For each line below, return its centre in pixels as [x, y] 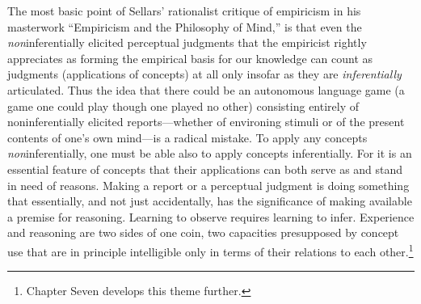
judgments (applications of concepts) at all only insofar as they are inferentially [204, 74]
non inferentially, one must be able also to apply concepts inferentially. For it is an [210, 153]
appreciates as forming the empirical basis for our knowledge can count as [190, 58]
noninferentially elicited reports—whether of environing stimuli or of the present [206, 122]
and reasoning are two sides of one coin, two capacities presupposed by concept [203, 232]
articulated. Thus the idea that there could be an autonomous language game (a [206, 89]
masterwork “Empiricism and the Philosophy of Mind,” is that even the [185, 26]
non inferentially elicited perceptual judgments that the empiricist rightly [187, 42]
